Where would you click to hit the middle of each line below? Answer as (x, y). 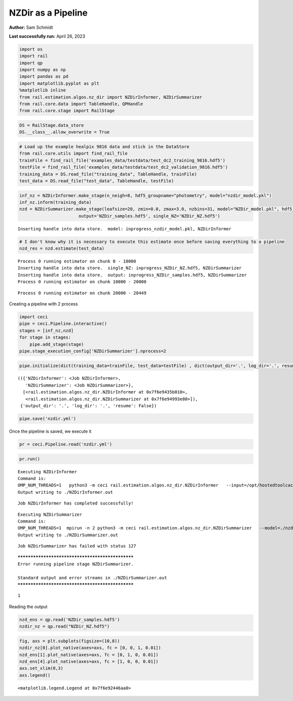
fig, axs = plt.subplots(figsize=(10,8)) (70, 641)
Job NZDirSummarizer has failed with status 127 (77, 546)
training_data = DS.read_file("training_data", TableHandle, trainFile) (108, 174)
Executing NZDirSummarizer (50, 514)
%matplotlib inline (42, 90)
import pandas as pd (44, 77)
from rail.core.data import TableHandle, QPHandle (81, 104)
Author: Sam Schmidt (31, 27)
